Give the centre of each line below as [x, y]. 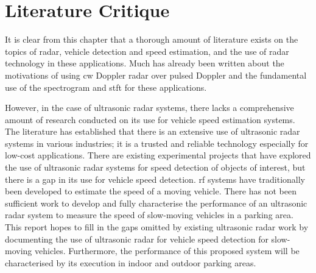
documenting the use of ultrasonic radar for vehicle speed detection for [137, 239]
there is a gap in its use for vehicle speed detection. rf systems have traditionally [155, 179]
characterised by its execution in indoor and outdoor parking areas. [131, 262]
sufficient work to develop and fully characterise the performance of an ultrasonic [156, 203]
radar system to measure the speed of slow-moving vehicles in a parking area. [149, 215]
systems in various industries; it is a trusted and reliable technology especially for [157, 143]
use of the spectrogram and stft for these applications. [106, 87]
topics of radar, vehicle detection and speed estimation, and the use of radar [147, 51]
